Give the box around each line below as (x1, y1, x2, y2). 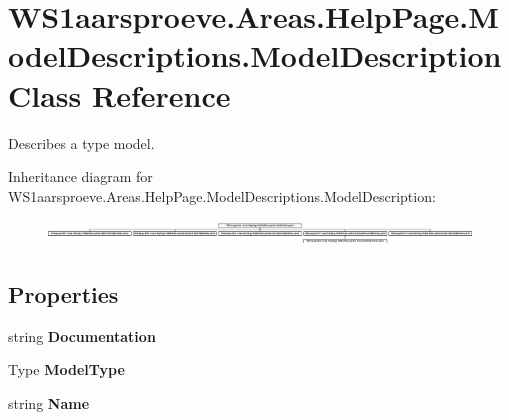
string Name (8, 392, 90, 413)
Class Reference (8, 74, 231, 115)
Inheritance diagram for (8, 166, 153, 187)
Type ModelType (8, 359, 125, 380)
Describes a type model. (8, 132, 155, 153)
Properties (8, 278, 119, 309)
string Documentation (8, 325, 156, 346)
